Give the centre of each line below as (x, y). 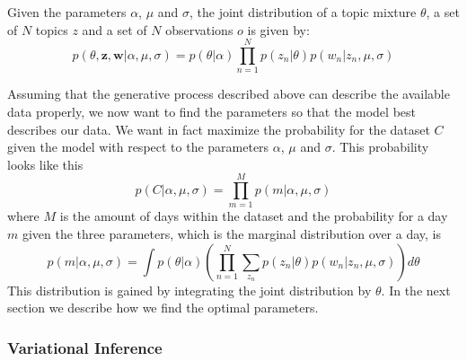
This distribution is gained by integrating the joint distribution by (189, 290)
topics (52, 29)
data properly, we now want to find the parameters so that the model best (211, 111)
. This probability (380, 147)
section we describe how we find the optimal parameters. (163, 308)
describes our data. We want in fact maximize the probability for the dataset (219, 129)
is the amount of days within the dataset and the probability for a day (254, 216)
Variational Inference (85, 347)
